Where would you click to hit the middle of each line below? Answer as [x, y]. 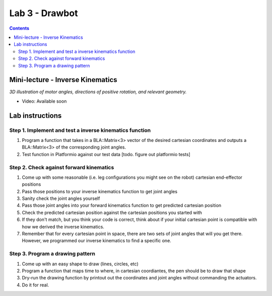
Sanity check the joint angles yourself [61, 198]
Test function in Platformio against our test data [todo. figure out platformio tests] [106, 154]
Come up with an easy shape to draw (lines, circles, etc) [80, 264]
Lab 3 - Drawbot [44, 13]
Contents [19, 28]
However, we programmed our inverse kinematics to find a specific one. [96, 241]
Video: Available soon [44, 101]
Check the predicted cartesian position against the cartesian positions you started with [112, 212]
